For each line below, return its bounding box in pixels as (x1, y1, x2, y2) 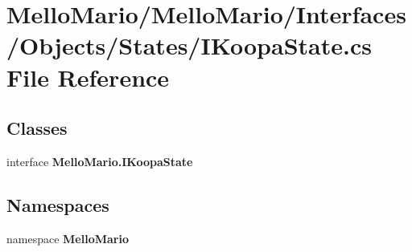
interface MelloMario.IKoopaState (6, 152, 193, 169)
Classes (6, 116, 68, 140)
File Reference (6, 60, 170, 93)
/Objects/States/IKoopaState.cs (6, 29, 372, 62)
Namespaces (6, 192, 109, 217)
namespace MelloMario (6, 230, 129, 246)
